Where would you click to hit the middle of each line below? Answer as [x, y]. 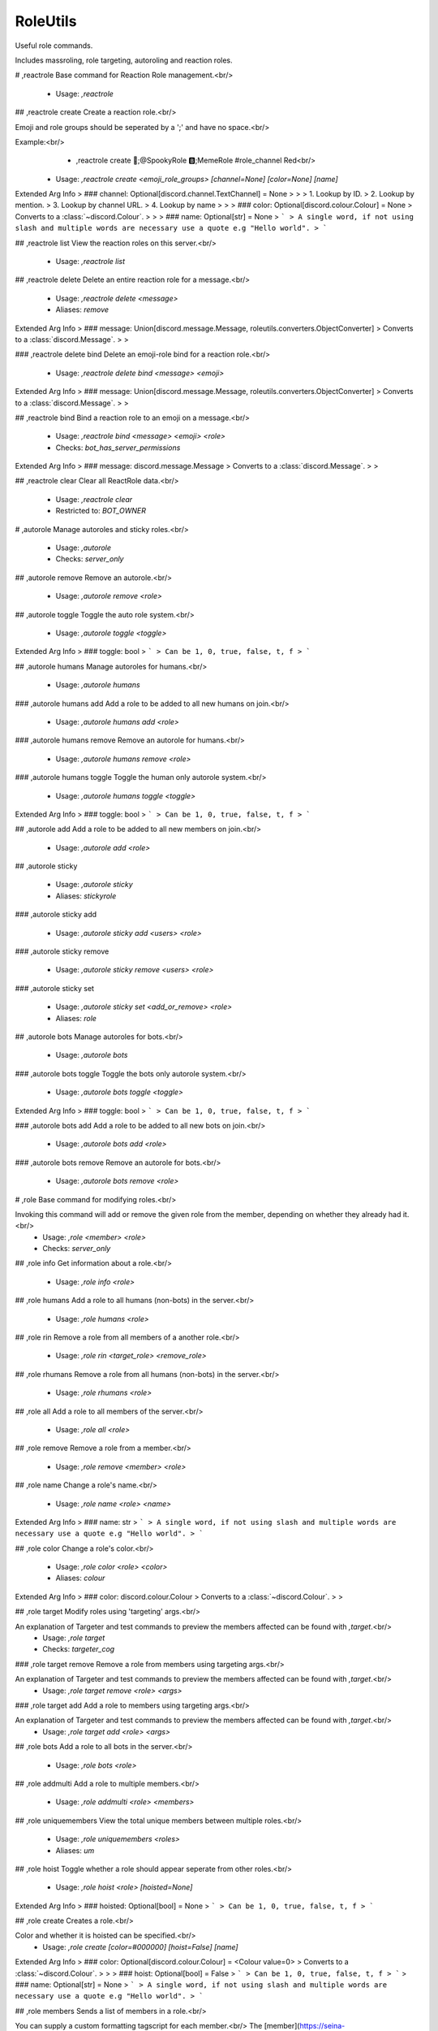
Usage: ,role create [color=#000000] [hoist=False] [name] [140, 1947]
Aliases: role [76, 1018]
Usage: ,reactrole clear [94, 499]
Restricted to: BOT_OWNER [101, 511]
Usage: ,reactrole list [90, 262]
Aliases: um [75, 1850]
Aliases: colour [80, 1578]
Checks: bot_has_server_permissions [118, 448]
